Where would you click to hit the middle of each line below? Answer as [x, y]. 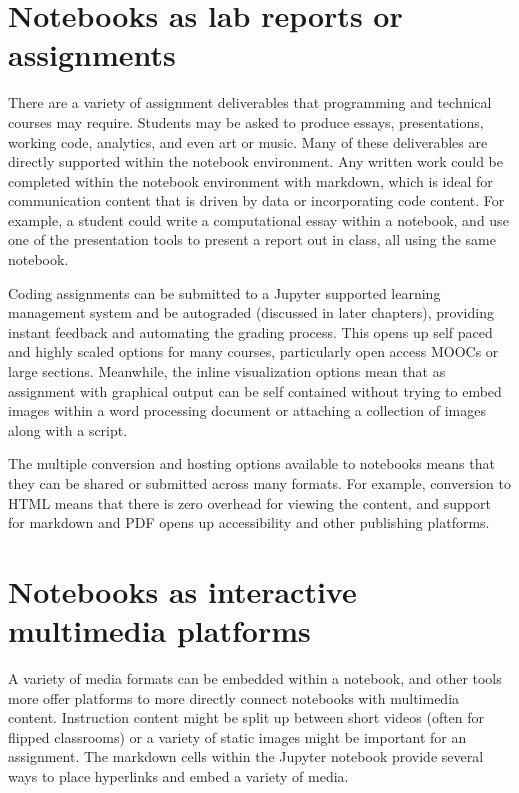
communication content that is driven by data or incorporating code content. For [256, 200]
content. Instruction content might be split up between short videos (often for [246, 717]
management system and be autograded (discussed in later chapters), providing [251, 312]
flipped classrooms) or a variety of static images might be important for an [237, 736]
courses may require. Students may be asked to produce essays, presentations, [246, 121]
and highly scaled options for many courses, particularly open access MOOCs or [253, 351]
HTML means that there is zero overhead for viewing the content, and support [249, 502]
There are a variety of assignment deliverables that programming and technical [250, 102]
